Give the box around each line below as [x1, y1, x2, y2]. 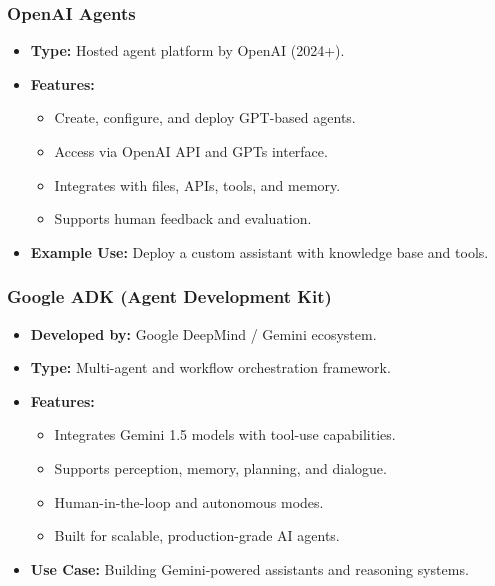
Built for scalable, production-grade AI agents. [54, 525, 340, 546]
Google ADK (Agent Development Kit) [7, 284, 332, 309]
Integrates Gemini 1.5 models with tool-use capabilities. [54, 424, 396, 445]
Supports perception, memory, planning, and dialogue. [54, 457, 387, 478]
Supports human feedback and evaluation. [54, 208, 312, 229]
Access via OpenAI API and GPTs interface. [54, 141, 328, 161]
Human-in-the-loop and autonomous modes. [54, 491, 324, 512]
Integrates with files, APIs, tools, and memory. [54, 174, 341, 195]
